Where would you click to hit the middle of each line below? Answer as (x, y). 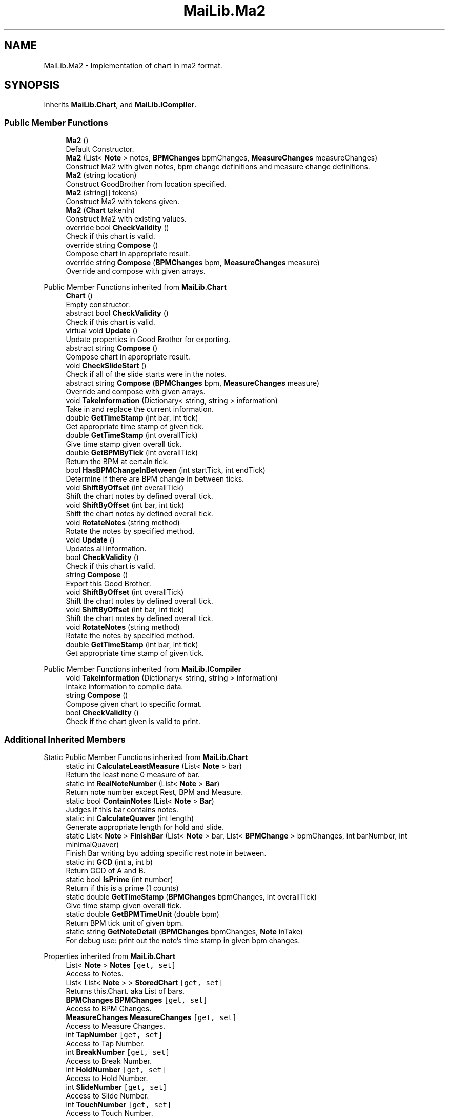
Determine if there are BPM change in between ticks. (155, 479)
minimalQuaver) (92, 844)
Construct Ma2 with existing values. (126, 219)
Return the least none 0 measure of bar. (133, 774)
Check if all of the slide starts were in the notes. (146, 374)
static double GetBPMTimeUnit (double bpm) (142, 914)
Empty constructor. (98, 305)
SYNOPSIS (32, 85)
